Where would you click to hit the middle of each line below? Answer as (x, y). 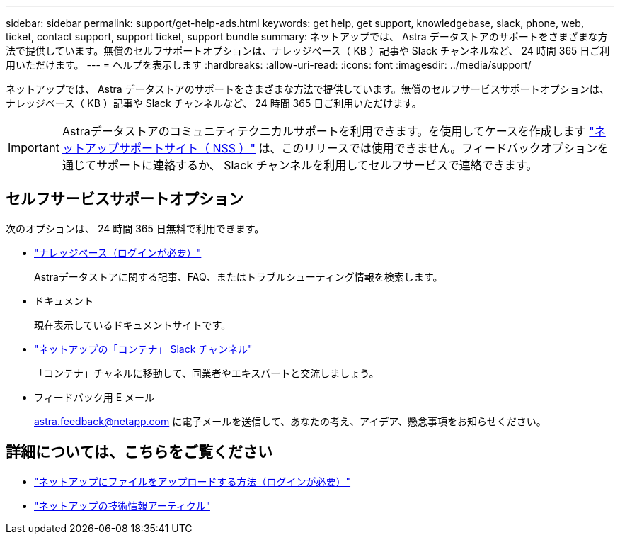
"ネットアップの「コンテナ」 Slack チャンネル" (143, 349)
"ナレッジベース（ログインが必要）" (118, 252)
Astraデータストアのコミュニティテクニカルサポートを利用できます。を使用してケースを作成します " (328, 131)
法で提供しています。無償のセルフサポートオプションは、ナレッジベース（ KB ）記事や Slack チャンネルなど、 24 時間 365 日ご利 (308, 51)
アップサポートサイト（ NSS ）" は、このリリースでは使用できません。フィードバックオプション (341, 148)
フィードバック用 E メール (94, 397)
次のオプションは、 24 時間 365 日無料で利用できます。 (135, 228)
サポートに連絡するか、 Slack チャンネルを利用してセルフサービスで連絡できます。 (317, 165)
